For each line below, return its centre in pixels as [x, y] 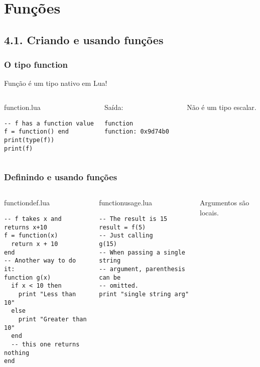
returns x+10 [26, 227]
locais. [209, 212]
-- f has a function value [49, 123]
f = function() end [36, 132]
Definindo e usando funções [61, 177]
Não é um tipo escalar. [222, 107]
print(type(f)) [29, 140]
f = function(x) [31, 236]
